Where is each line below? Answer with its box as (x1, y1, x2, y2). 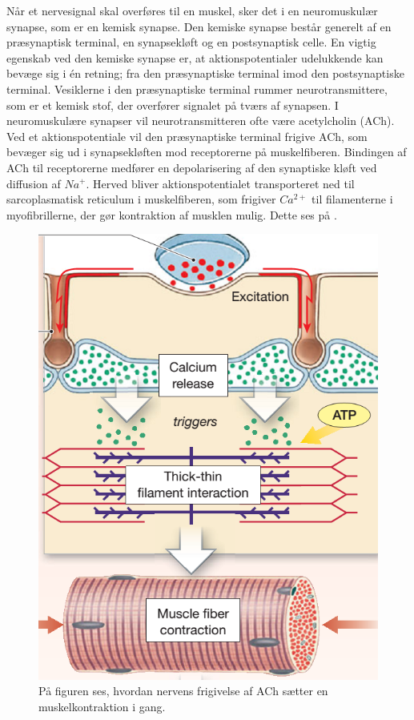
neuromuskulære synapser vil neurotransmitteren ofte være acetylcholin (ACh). (6, 112, 395, 129)
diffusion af (6, 175, 61, 191)
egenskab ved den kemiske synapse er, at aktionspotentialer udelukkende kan (6, 49, 384, 66)
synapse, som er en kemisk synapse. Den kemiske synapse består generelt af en (6, 18, 392, 34)
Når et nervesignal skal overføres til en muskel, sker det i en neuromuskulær (6, 2, 378, 18)
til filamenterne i (312, 191, 393, 207)
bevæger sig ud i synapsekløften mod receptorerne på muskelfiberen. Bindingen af (6, 143, 407, 160)
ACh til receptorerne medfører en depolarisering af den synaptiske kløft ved (6, 159, 377, 175)
